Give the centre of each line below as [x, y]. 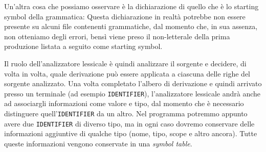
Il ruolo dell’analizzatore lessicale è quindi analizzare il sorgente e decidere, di [125, 63]
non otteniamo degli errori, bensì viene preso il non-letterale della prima [117, 36]
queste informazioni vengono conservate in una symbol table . [98, 143]
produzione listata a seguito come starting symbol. [83, 46]
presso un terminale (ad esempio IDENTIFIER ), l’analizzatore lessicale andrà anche [132, 93]
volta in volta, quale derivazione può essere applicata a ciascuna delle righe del [127, 73]
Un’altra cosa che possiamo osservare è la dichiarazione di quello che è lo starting [131, 6]
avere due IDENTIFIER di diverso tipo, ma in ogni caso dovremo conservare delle [129, 123]
